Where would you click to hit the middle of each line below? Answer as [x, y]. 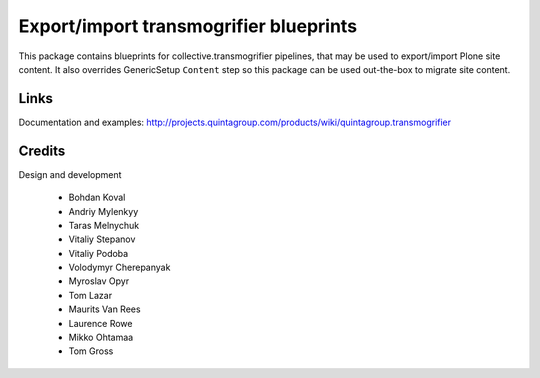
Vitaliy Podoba [98, 253]
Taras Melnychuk [104, 225]
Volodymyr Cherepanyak [119, 267]
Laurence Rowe [100, 323]
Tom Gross [91, 351]
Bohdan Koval [97, 197]
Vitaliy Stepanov [102, 239]
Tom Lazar [90, 295]
